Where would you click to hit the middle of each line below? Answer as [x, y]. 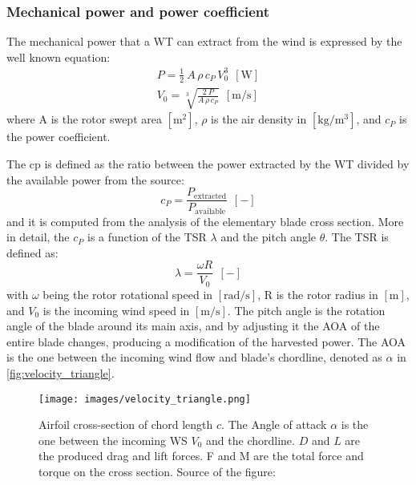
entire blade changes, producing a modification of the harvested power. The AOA [206, 341]
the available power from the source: [95, 179]
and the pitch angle [269, 237]
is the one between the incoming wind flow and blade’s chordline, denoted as [194, 357]
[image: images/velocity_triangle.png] [145, 399]
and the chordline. [250, 440]
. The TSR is [357, 237]
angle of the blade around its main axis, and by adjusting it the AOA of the [193, 326]
